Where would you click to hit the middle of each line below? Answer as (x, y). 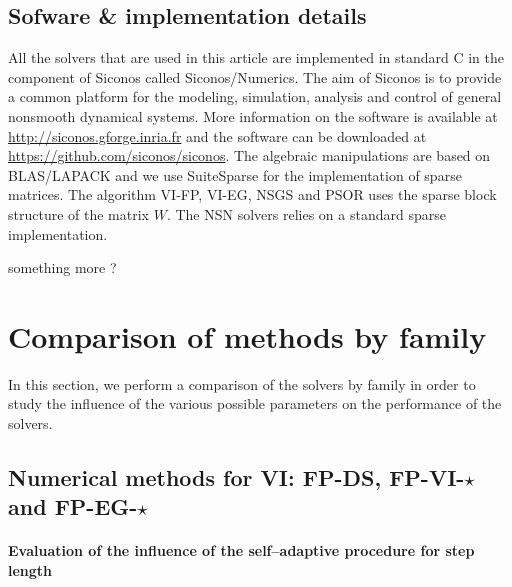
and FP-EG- (73, 506)
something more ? (62, 267)
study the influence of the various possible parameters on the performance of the (255, 403)
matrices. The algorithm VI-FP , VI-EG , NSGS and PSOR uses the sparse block (252, 194)
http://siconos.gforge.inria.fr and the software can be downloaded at (217, 135)
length (30, 570)
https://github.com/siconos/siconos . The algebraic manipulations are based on (249, 155)
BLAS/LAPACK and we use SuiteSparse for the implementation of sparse (235, 174)
